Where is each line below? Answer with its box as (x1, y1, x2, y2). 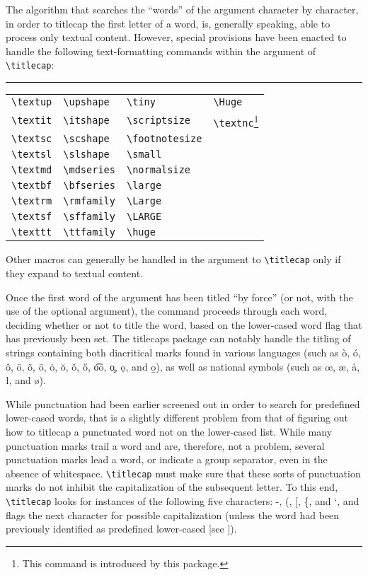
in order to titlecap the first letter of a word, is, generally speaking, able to (6, 16, 330, 30)
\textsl (11, 149, 52, 161)
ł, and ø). (6, 373, 46, 388)
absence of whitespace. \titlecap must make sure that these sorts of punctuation (6, 465, 361, 480)
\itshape (63, 115, 110, 127)
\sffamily (63, 211, 115, 223)
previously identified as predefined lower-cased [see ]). (6, 521, 237, 536)
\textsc (11, 133, 52, 145)
